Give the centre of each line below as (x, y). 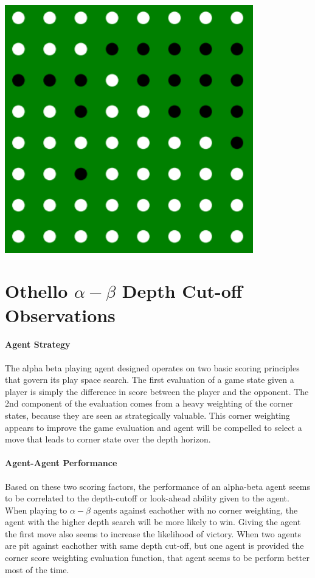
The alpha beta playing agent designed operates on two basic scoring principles (152, 367)
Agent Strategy (38, 344)
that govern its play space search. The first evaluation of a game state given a (150, 380)
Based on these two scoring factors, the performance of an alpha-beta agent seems (158, 486)
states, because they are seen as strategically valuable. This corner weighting (147, 415)
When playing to (36, 510)
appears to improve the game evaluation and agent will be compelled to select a (154, 427)
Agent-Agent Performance (61, 463)
